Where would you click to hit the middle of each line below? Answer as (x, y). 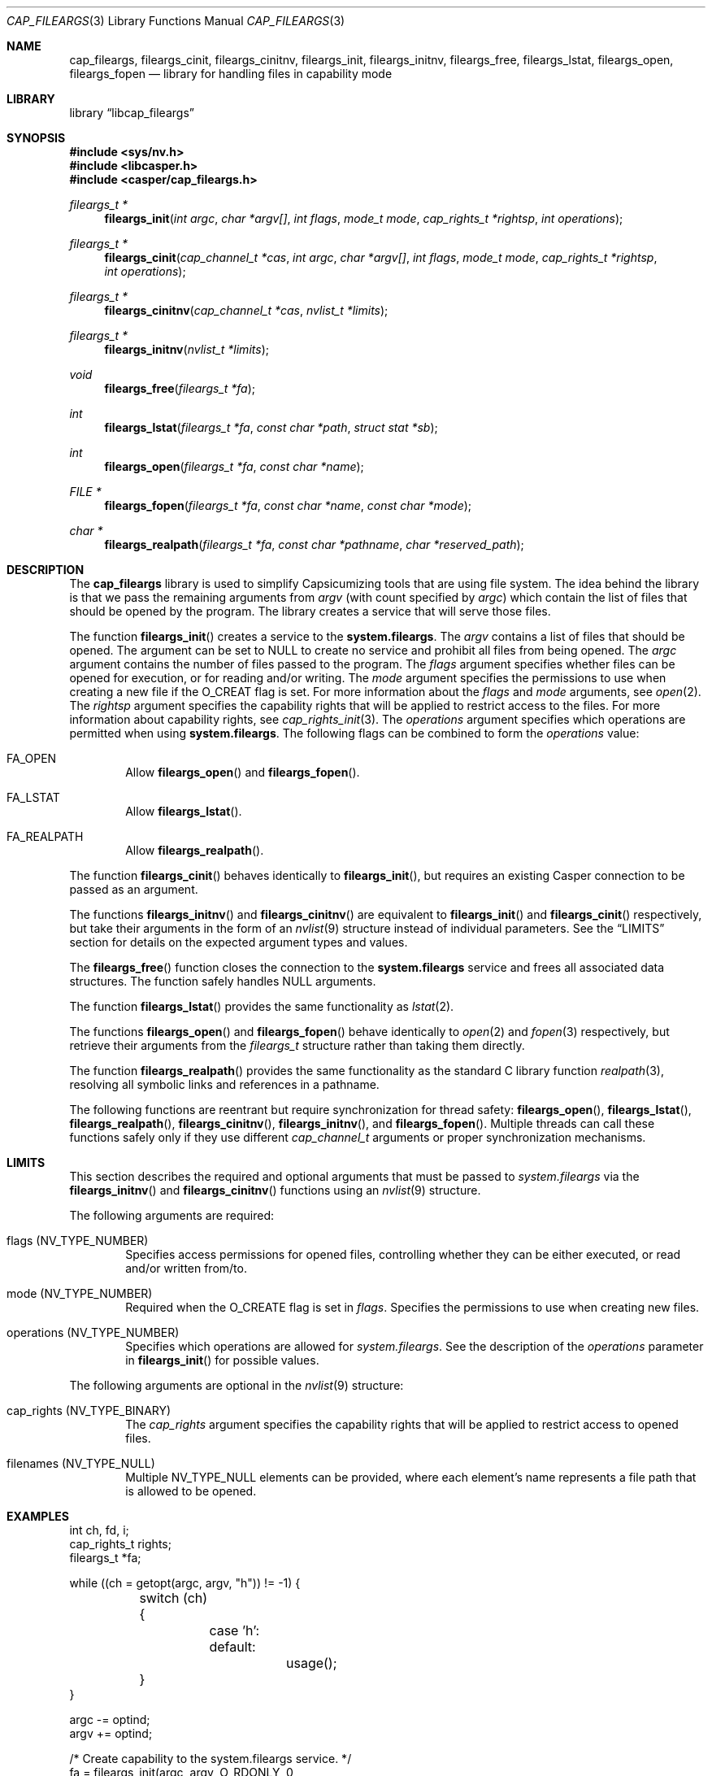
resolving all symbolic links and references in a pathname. (224, 1084)
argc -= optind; (110, 1719)
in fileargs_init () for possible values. (222, 1360)
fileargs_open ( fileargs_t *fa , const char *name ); (234, 466)
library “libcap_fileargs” (132, 113)
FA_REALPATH (45, 836)
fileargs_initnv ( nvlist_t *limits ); (187, 349)
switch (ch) (174, 1598)
